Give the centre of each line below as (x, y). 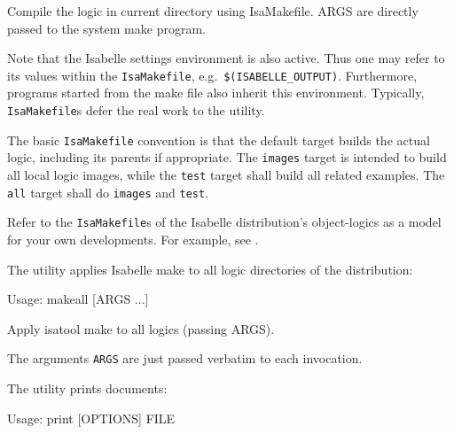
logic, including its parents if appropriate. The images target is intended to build (227, 157)
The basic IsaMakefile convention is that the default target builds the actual (219, 139)
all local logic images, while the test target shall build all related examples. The (226, 174)
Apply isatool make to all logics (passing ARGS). (141, 328)
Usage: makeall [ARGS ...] (78, 299)
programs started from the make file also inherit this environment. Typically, (216, 93)
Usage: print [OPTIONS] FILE (91, 418)
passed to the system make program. (106, 28)
